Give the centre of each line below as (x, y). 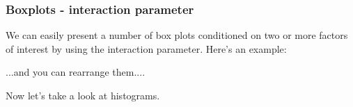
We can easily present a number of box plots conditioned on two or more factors (177, 35)
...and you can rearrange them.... (76, 72)
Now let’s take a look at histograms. (83, 95)
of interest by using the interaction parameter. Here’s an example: (146, 48)
